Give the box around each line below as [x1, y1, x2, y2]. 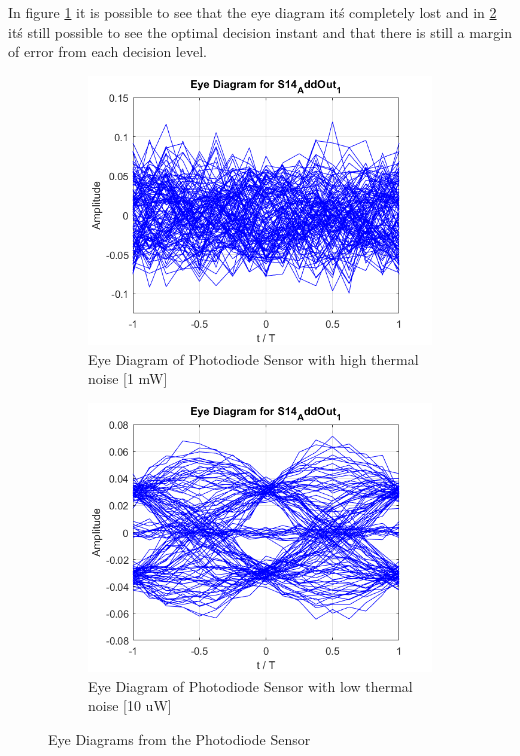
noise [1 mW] [88, 368, 168, 389]
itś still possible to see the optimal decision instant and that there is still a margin [8, 21, 512, 42]
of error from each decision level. [8, 41, 207, 62]
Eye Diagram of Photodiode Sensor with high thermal [88, 348, 419, 369]
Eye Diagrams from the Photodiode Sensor [48, 728, 311, 749]
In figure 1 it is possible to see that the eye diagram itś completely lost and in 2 [8, 2, 497, 22]
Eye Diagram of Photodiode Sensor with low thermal [88, 675, 413, 696]
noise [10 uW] [88, 695, 172, 716]
